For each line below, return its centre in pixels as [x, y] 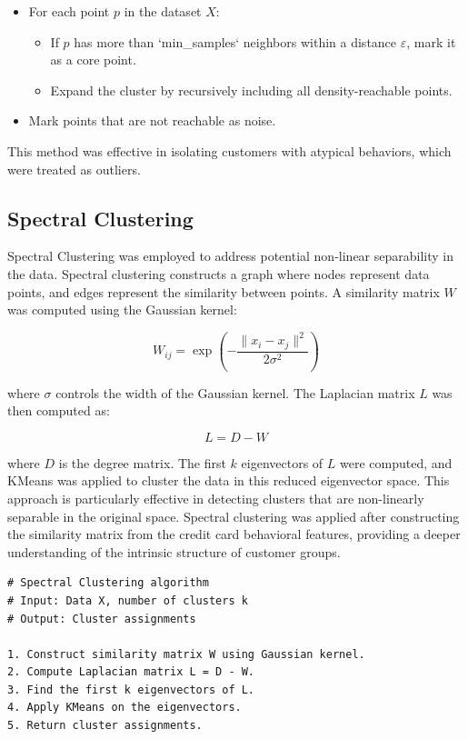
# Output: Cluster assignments [102, 619]
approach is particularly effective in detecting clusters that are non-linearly [216, 498]
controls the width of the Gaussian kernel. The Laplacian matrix [235, 392]
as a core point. [93, 60]
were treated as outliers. [74, 169]
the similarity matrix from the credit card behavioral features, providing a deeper [234, 534]
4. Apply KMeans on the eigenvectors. [124, 708]
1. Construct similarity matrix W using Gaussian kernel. [186, 654]
